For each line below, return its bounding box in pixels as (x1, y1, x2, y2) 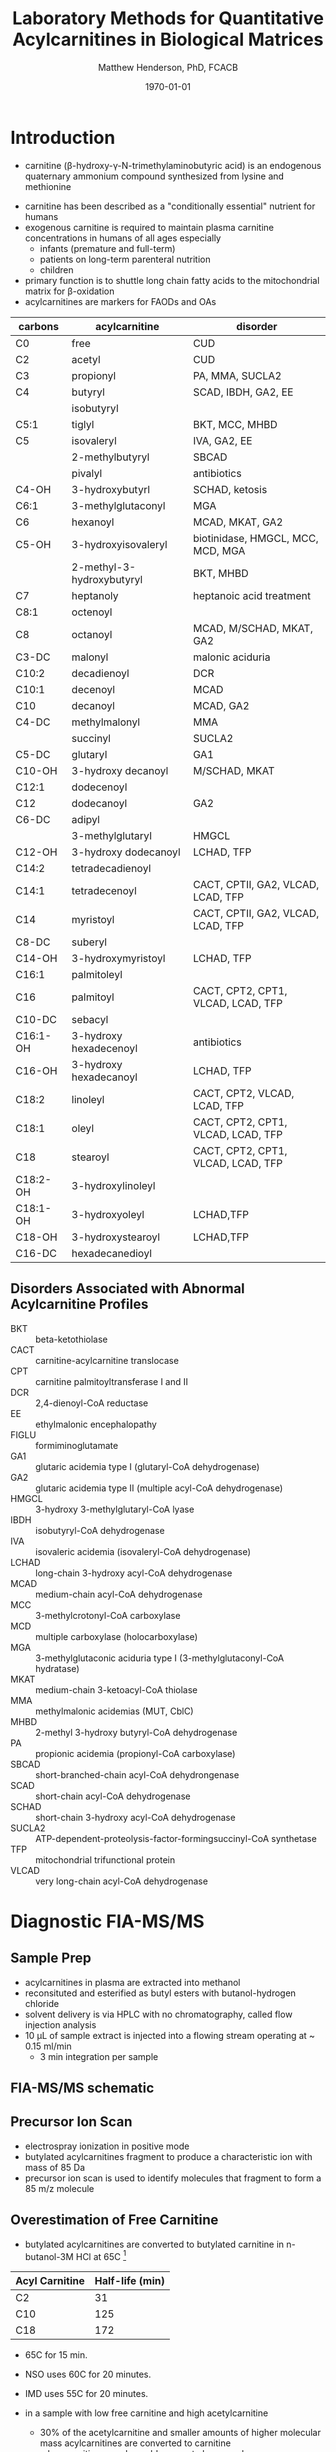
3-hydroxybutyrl (71, 482, 151, 496)
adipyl (71, 812, 100, 826)
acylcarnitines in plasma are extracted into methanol (24, 1976, 241, 1988)
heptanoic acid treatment (193, 588, 312, 602)
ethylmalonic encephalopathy (35, 1418, 157, 1430)
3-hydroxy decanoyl (71, 763, 169, 777)
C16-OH (15, 1063, 58, 1077)
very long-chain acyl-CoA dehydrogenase (35, 1875, 208, 1887)
